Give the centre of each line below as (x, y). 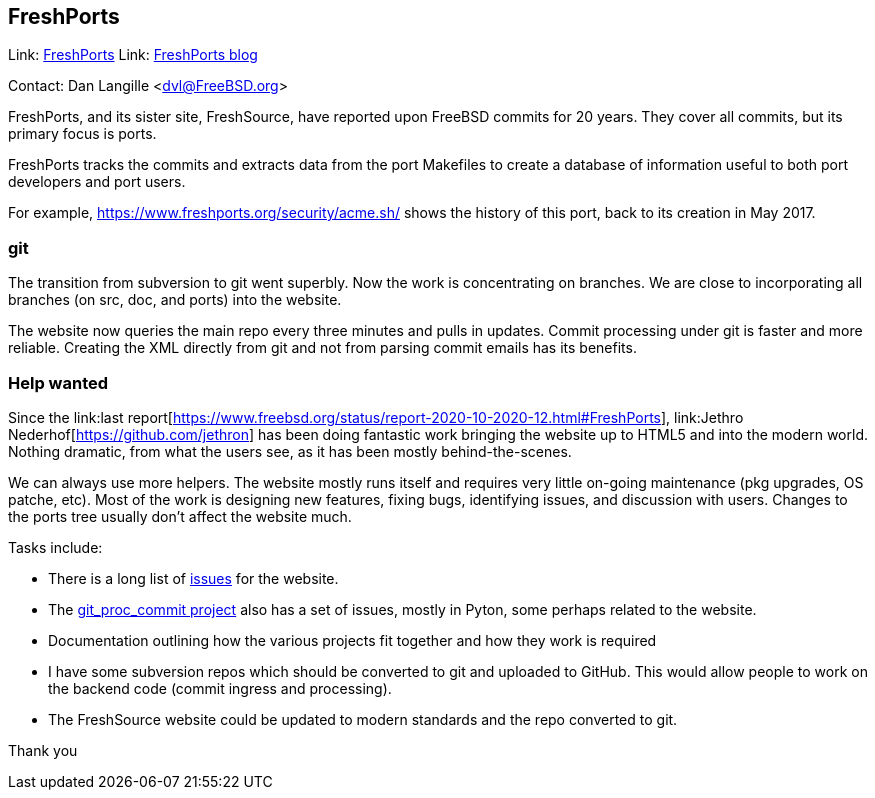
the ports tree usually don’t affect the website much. (180, 516)
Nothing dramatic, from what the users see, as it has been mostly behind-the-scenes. (290, 451)
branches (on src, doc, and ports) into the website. (175, 300)
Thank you (43, 750)
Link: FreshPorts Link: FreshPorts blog (133, 55)
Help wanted (58, 382)
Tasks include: (55, 547)
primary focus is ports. (82, 134)
